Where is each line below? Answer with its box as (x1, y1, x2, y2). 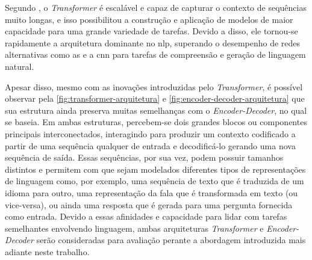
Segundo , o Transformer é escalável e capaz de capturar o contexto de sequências (5, 1, 307, 13)
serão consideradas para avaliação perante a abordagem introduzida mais (36, 234, 306, 246)
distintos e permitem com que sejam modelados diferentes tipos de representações (5, 162, 306, 175)
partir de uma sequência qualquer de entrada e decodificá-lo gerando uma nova (5, 139, 296, 152)
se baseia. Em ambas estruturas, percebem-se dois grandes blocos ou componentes (5, 116, 307, 128)
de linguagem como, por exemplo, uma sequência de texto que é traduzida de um (5, 175, 304, 187)
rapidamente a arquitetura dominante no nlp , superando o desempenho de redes (5, 36, 301, 49)
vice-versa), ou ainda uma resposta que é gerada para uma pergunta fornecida (5, 198, 293, 211)
